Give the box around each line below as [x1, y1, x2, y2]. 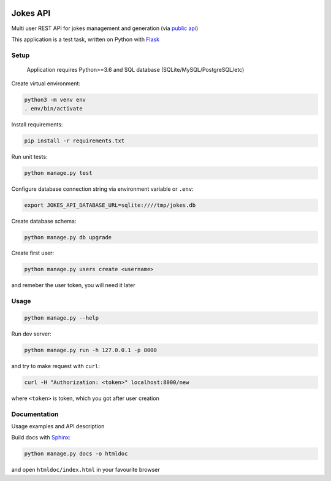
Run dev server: [11, 330, 51, 337]
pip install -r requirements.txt [24, 137, 125, 144]
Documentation [11, 410, 59, 418]
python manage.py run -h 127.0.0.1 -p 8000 [24, 347, 158, 353]
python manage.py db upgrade [24, 234, 112, 240]
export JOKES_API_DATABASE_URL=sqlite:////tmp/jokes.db [24, 201, 196, 209]
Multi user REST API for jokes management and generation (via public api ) [11, 25, 199, 32]
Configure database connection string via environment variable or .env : [11, 185, 194, 193]
